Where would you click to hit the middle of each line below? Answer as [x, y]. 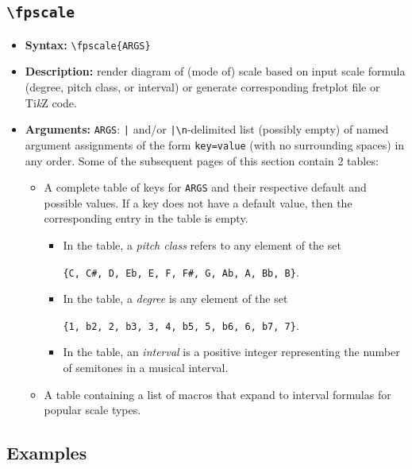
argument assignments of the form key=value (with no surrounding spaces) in [215, 144]
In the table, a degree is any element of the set [175, 298]
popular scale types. [92, 410]
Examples [47, 453]
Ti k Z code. [51, 102]
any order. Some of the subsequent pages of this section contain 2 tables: [202, 160]
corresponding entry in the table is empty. [146, 218]
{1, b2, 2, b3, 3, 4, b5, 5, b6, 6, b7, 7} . [181, 325]
